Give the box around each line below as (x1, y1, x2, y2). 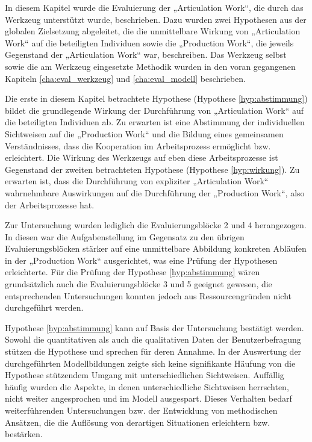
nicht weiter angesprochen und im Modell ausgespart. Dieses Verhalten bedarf (5, 392, 292, 405)
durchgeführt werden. (5, 301, 84, 314)
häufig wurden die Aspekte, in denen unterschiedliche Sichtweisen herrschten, (5, 380, 289, 393)
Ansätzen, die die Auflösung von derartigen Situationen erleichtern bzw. (5, 416, 270, 428)
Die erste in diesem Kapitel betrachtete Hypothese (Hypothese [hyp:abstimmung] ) (5, 92, 308, 105)
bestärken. (5, 428, 43, 440)
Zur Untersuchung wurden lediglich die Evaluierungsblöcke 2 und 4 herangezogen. (5, 219, 307, 231)
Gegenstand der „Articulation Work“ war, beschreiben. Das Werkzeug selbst (5, 48, 287, 61)
